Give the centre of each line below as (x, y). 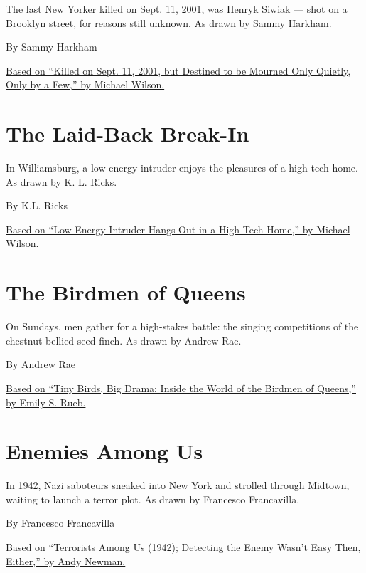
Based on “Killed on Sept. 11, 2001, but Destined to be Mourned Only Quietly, (178, 70)
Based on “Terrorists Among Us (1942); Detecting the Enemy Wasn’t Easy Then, (183, 547)
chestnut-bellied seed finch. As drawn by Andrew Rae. (124, 340)
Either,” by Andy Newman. (66, 561)
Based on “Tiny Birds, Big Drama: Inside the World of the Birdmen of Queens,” (181, 388)
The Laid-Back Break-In (128, 133)
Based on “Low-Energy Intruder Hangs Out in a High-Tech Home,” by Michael (178, 229)
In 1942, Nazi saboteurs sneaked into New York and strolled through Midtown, (178, 485)
